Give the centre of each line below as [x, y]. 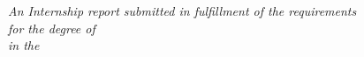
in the [24, 45]
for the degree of [52, 28]
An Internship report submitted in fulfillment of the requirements [182, 11]
